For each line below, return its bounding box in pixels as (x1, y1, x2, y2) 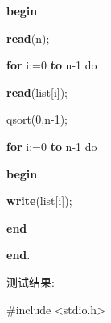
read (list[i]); (6, 83, 68, 100)
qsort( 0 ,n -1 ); (6, 111, 68, 128)
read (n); (6, 29, 50, 46)
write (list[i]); (6, 192, 72, 209)
